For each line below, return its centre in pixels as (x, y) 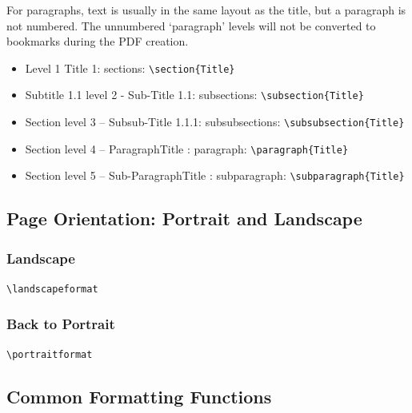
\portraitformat (50, 354)
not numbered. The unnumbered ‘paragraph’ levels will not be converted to (191, 25)
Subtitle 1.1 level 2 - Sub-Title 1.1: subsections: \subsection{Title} (194, 95)
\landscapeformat (52, 290)
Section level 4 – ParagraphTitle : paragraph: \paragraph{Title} (187, 148)
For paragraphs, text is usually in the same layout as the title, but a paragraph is (206, 10)
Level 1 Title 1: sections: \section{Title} (130, 68)
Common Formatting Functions (139, 396)
